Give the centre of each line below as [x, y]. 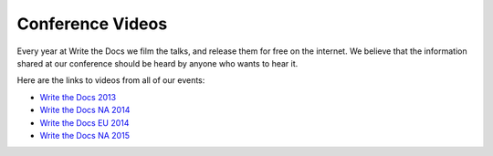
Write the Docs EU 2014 [84, 122]
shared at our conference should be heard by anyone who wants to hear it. [157, 63]
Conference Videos [92, 24]
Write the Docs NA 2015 [84, 135]
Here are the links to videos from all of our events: [111, 80]
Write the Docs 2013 [78, 97]
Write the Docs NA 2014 [85, 110]
